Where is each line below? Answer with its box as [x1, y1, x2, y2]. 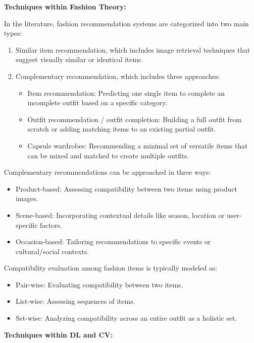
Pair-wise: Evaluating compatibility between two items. [15, 279, 183, 289]
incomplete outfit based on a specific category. [27, 97, 167, 108]
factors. [40, 219, 62, 230]
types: [4, 28, 22, 38]
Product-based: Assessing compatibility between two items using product [15, 183, 238, 194]
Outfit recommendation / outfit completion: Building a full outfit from [27, 114, 242, 124]
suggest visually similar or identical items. [15, 54, 143, 65]
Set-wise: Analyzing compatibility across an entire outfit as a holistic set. [15, 313, 237, 323]
